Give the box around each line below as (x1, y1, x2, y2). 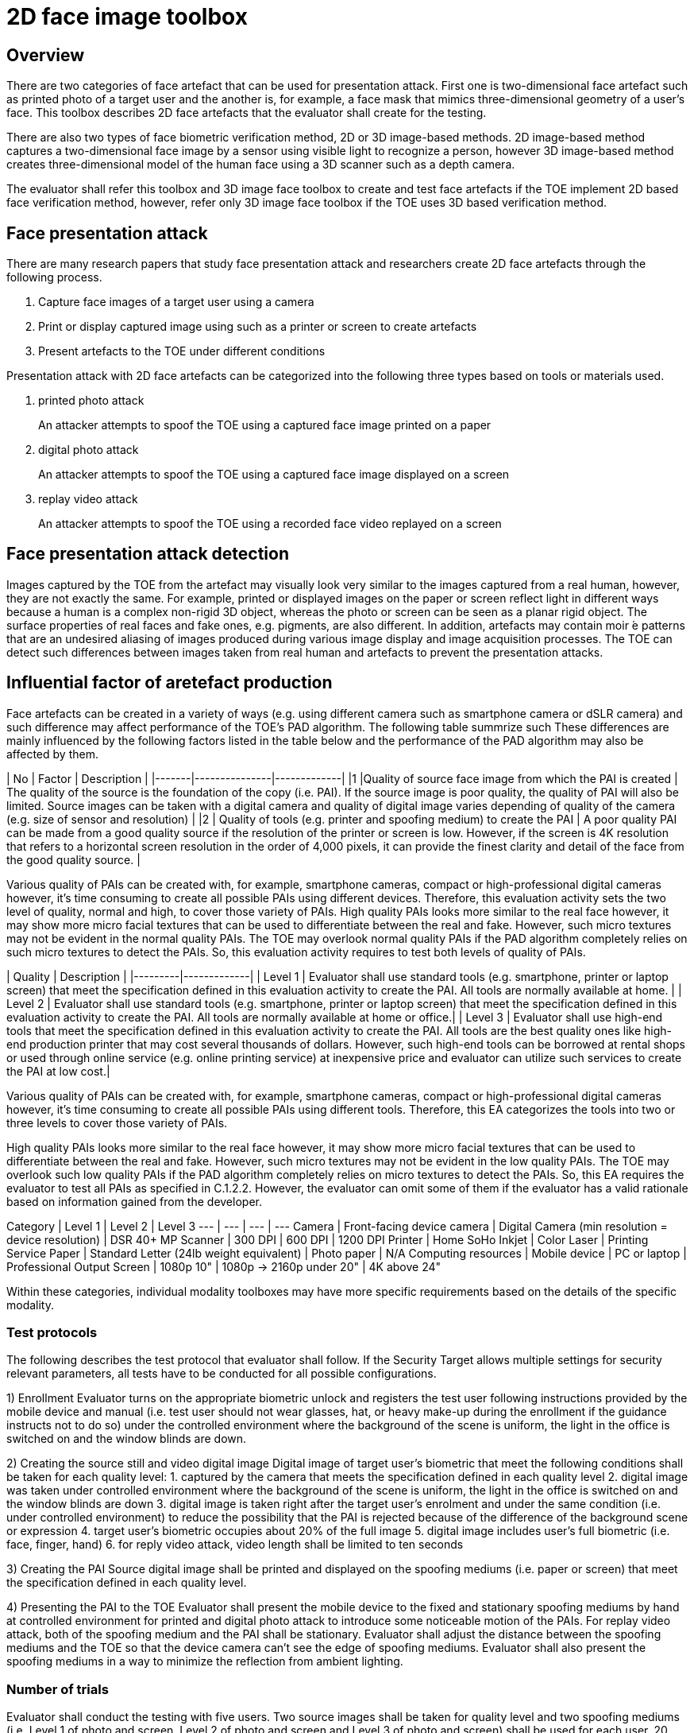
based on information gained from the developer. (6, 1194, 262, 1208)
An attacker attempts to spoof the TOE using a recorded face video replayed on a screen (38, 517, 502, 531)
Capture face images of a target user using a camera (38, 295, 314, 309)
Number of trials (6, 1681, 109, 1697)
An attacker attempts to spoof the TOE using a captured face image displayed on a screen (38, 467, 510, 482)
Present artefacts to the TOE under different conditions (38, 344, 326, 359)
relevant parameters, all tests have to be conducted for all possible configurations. (6, 1367, 437, 1381)
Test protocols (6, 1324, 98, 1341)
